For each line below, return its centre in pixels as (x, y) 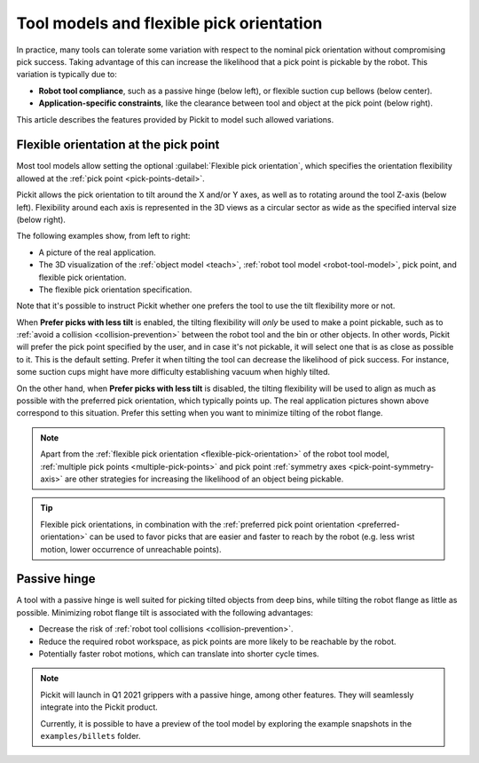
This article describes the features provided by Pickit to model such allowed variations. (175, 119)
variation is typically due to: (67, 75)
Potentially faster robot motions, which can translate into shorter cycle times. (179, 654)
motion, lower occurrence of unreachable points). (131, 549)
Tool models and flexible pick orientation (169, 23)
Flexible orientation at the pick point (118, 145)
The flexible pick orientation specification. (115, 290)
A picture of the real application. (98, 252)
